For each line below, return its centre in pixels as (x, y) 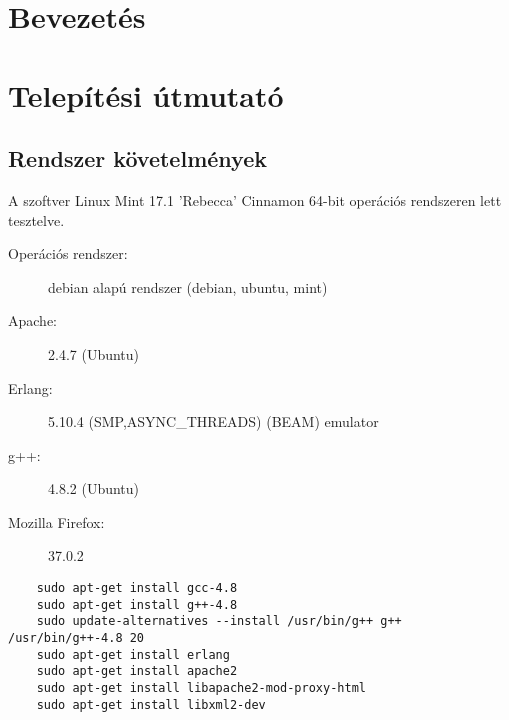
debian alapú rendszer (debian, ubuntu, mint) (188, 286)
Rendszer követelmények (137, 158)
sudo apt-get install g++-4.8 (137, 604)
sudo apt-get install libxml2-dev (151, 704)
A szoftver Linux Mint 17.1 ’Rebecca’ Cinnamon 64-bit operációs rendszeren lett (255, 199)
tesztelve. (36, 219)
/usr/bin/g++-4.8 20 (76, 638)
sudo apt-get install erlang (133, 654)
